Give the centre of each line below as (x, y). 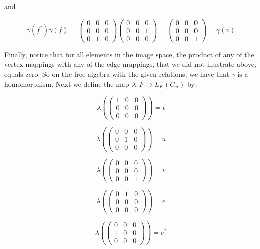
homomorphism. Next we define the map (67, 84)
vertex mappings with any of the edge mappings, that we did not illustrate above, (130, 64)
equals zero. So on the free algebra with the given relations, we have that (117, 74)
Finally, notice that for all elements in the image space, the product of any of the (129, 54)
